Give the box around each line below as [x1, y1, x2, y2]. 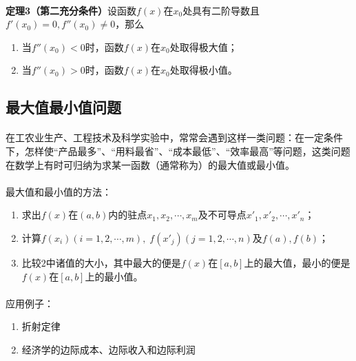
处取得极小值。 [169, 63, 238, 77]
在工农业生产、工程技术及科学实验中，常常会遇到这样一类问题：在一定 [6, 130, 324, 145]
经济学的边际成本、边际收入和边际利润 [21, 342, 196, 356]
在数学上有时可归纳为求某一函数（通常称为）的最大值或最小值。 [6, 157, 295, 172]
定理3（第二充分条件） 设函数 [6, 3, 137, 17]
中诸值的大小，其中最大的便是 [45, 255, 181, 269]
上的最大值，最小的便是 [244, 255, 350, 269]
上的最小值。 [85, 269, 143, 283]
